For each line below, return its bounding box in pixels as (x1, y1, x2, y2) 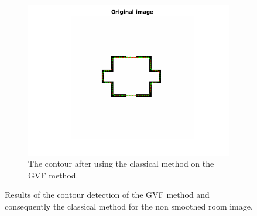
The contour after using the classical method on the (28, 157, 214, 170)
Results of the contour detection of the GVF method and (5, 188, 210, 201)
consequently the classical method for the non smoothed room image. (5, 200, 253, 212)
